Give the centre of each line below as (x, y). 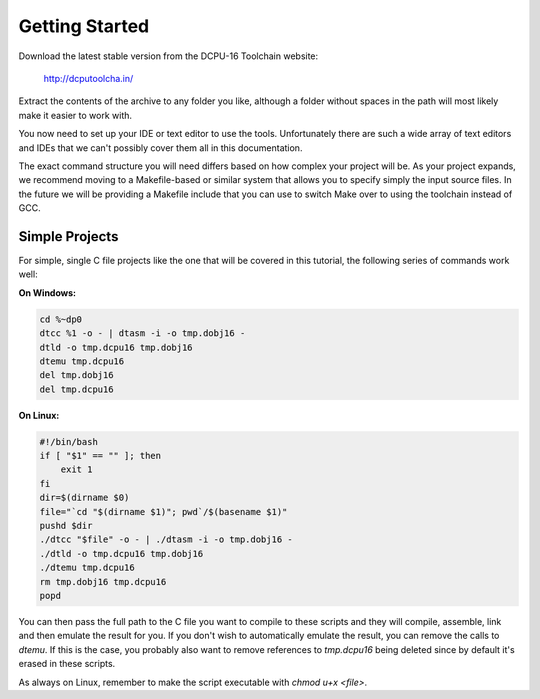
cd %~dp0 (61, 319)
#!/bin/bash (69, 441)
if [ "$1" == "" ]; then (100, 456)
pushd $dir (66, 525)
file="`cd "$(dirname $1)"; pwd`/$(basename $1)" (163, 511)
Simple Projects (68, 236)
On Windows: (47, 292)
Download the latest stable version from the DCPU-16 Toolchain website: (168, 56)
